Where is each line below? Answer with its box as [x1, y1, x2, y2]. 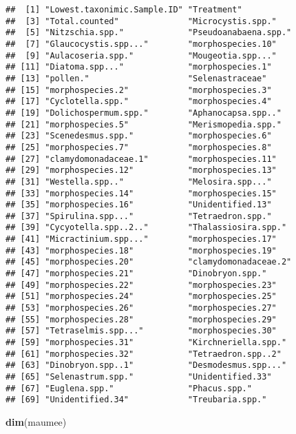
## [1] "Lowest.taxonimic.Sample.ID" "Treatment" [6, 5, 242, 14]
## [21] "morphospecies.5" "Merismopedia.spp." [6, 119, 282, 130]
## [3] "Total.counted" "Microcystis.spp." [6, 16, 277, 26]
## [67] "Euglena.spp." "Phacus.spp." [6, 383, 252, 393]
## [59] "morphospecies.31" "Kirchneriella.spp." [6, 338, 287, 348]
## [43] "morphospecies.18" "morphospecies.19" [6, 245, 277, 256]
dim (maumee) [6, 414, 67, 428]
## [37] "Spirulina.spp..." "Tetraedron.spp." [6, 211, 272, 221]
